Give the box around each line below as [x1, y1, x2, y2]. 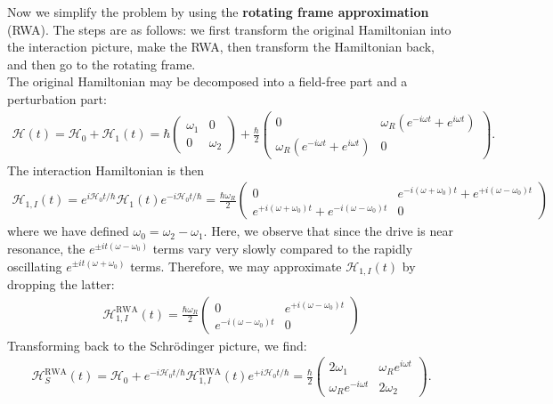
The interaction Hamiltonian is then [7, 160, 205, 179]
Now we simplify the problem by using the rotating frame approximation [7, 3, 429, 20]
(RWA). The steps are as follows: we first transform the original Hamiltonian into [7, 20, 451, 38]
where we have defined [7, 222, 129, 240]
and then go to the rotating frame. [7, 54, 196, 73]
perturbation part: [7, 89, 107, 108]
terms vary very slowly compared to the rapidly [152, 238, 413, 257]
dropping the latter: [7, 274, 115, 293]
